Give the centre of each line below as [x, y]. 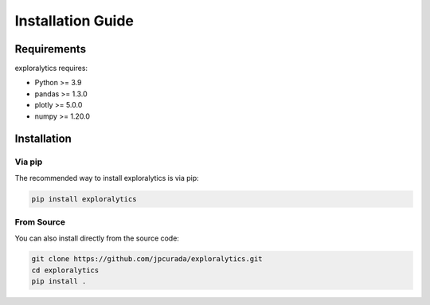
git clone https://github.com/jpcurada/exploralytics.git [147, 259]
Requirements [51, 49]
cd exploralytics [65, 270]
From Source [40, 222]
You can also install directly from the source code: [97, 238]
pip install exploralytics [84, 199]
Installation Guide [74, 21]
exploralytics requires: [51, 68]
